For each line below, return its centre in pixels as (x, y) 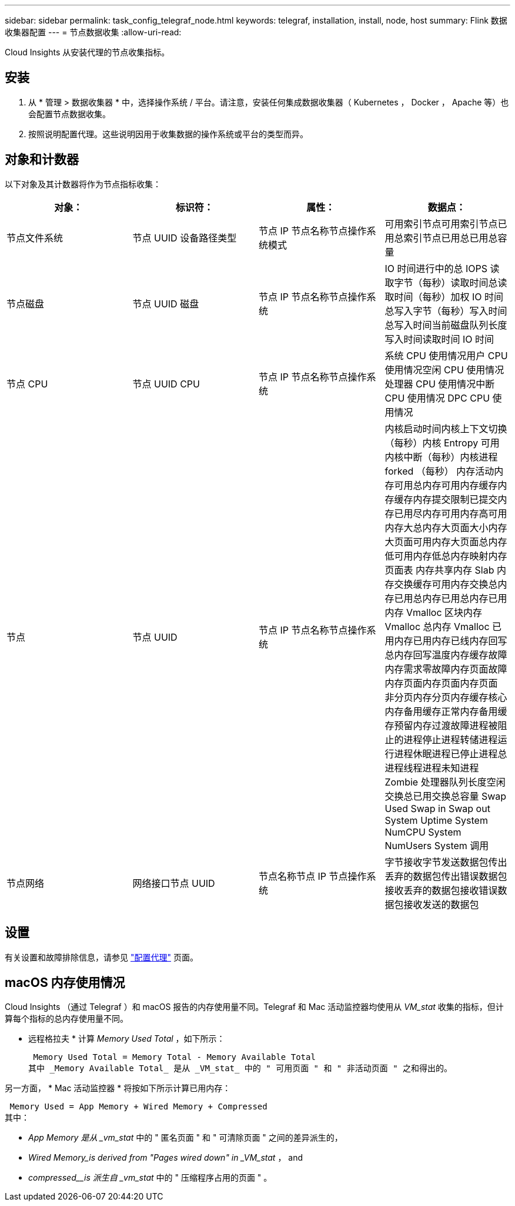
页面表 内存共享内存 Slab (439, 570)
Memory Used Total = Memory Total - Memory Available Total (174, 1057)
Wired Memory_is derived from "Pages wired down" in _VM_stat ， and (166, 1158)
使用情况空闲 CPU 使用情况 (444, 370)
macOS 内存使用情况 (65, 982)
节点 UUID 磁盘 (166, 304)
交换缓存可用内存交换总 (446, 584)
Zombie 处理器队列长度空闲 (445, 782)
